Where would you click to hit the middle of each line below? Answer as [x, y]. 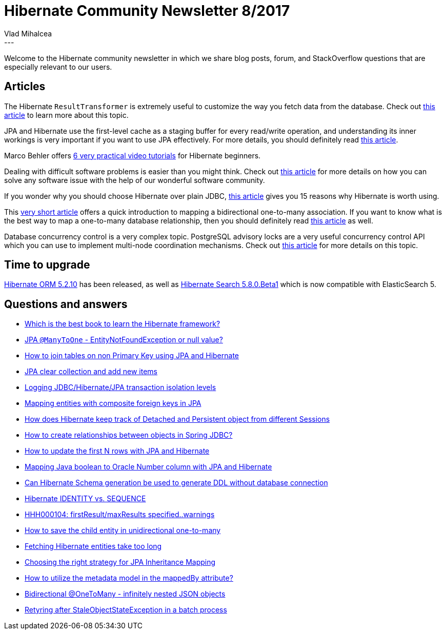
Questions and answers [66, 304]
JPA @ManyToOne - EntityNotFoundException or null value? [124, 340]
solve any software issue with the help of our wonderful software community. [135, 180]
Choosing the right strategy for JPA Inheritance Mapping [120, 562]
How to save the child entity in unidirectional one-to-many [123, 530]
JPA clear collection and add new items [91, 372]
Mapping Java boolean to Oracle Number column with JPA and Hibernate [148, 467]
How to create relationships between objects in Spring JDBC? [129, 435]
